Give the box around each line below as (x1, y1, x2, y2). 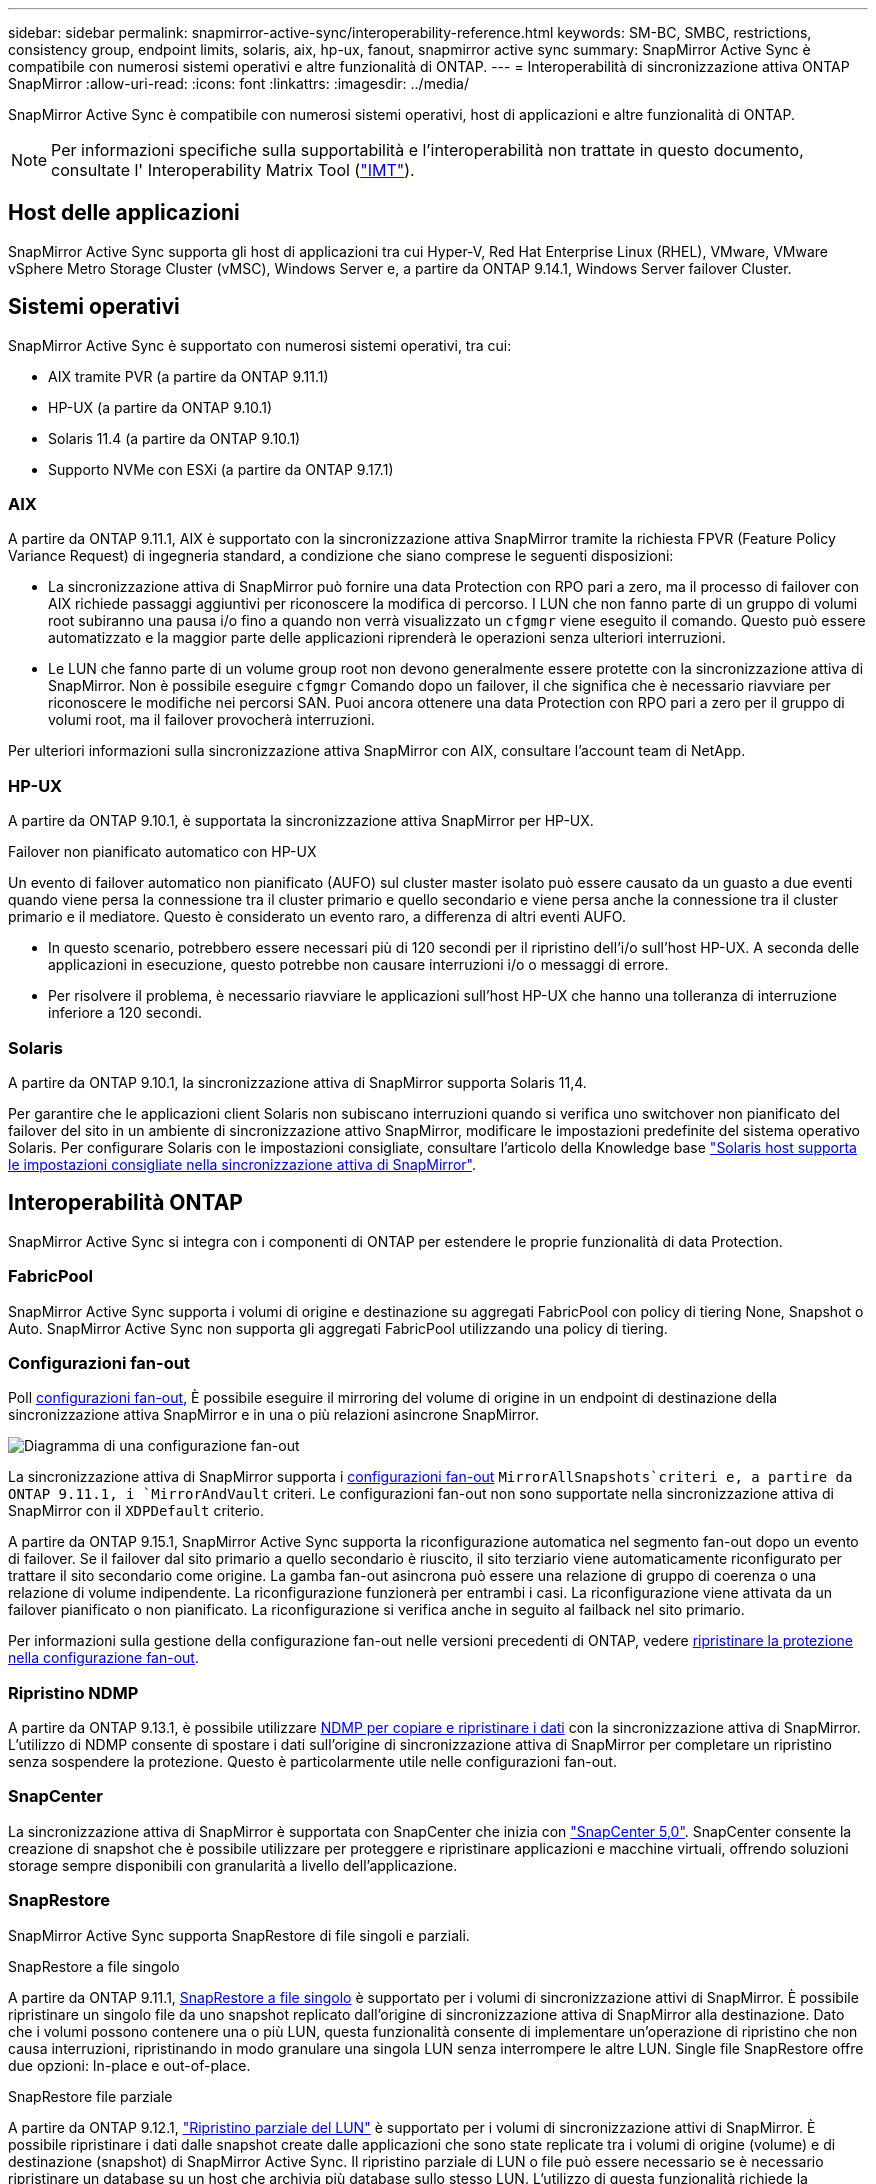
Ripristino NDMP (8, 1682, 139, 1703)
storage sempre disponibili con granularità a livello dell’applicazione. (8, 1856, 458, 1874)
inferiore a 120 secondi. (48, 1004, 202, 1022)
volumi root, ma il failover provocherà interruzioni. (48, 711, 375, 729)
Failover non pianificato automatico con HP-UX (8, 843, 317, 861)
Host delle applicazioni (8, 200, 240, 226)
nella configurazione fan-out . (8, 1649, 199, 1667)
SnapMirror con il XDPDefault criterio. (8, 1502, 265, 1520)
